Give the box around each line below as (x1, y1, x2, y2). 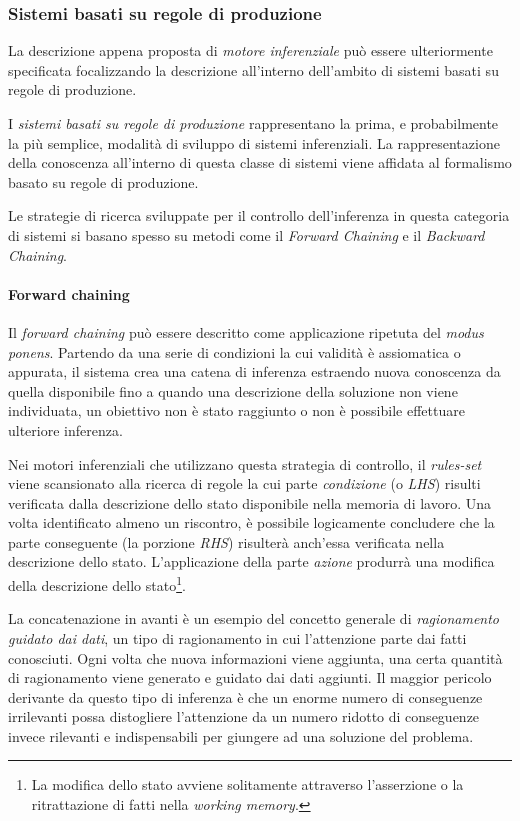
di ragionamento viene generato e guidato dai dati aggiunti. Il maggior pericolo (8, 667, 492, 688)
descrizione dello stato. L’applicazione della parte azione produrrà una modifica (8, 551, 495, 572)
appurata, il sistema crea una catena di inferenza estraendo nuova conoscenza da (8, 361, 501, 382)
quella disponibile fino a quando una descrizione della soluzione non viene (8, 380, 458, 401)
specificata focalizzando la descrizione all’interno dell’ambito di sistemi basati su (8, 59, 499, 80)
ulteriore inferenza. (8, 419, 123, 440)
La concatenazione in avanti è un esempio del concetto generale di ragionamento (8, 608, 500, 629)
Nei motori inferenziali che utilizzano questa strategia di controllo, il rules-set (8, 453, 482, 474)
